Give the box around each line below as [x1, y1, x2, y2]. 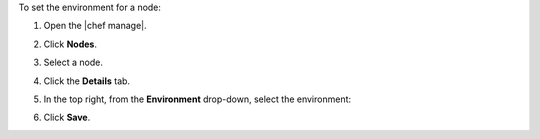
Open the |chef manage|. [43, 20, 147, 32]
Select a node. [43, 56, 104, 69]
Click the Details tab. [43, 75, 130, 87]
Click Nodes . [43, 38, 97, 50]
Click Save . [43, 111, 91, 124]
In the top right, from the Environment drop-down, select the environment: [43, 93, 352, 105]
